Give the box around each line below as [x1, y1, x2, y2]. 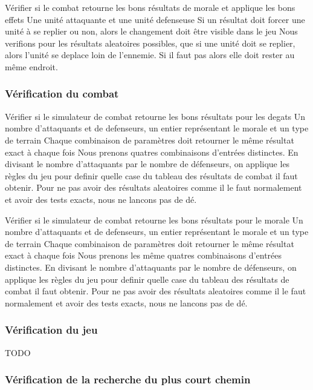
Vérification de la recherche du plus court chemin [5, 372, 251, 387]
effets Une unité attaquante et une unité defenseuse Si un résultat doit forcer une [5, 13, 305, 25]
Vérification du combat [5, 86, 119, 101]
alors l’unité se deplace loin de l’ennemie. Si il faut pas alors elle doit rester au [5, 48, 295, 61]
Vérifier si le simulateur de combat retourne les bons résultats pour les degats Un [5, 110, 306, 122]
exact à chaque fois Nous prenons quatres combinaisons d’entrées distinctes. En [5, 145, 298, 158]
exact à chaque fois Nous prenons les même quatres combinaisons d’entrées [5, 249, 282, 262]
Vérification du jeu [5, 322, 98, 337]
